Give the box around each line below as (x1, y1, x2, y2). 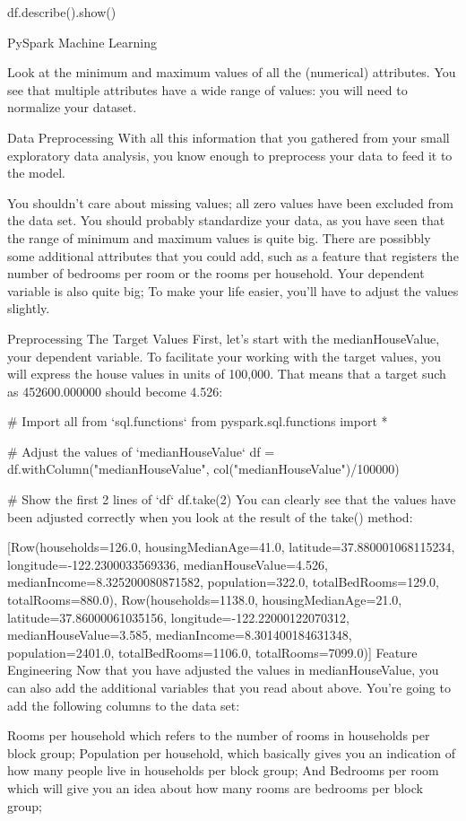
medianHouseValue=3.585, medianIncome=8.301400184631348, (7, 625, 352, 644)
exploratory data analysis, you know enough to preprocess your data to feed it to (7, 145, 453, 164)
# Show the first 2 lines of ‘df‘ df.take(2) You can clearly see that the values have (7, 490, 456, 509)
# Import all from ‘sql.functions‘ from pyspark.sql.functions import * (7, 412, 388, 431)
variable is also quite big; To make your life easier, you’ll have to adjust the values (7, 281, 459, 300)
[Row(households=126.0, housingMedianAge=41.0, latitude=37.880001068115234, (7, 537, 455, 556)
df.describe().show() (7, 3, 116, 21)
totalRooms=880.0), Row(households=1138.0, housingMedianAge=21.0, (7, 590, 402, 609)
